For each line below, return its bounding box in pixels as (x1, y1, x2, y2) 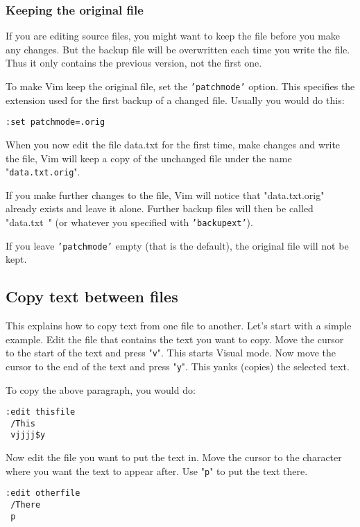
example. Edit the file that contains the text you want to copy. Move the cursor (6, 331, 344, 346)
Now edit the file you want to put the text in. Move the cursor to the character (6, 450, 342, 465)
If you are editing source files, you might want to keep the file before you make (6, 28, 341, 43)
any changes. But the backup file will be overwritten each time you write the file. (6, 42, 350, 56)
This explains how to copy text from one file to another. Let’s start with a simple (6, 318, 352, 333)
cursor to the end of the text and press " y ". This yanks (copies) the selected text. (6, 358, 350, 373)
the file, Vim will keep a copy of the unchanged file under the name (6, 150, 292, 165)
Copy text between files (6, 286, 178, 307)
